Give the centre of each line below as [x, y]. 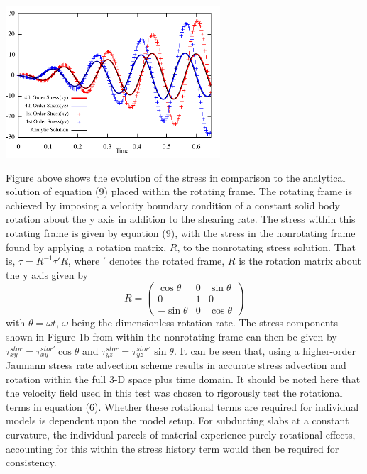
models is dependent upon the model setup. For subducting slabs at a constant [177, 420]
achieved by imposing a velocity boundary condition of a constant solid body [173, 205]
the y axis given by [47, 274]
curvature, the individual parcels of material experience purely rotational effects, [181, 435]
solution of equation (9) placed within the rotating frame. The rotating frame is [179, 191]
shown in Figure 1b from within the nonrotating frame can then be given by [171, 337]
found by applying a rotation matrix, [86, 247]
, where [84, 261]
